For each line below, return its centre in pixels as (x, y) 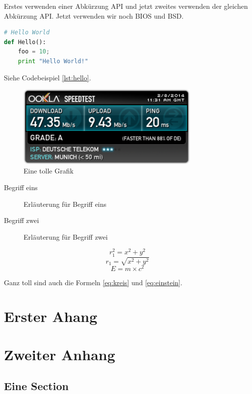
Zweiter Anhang (60, 355)
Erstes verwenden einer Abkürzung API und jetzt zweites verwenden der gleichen (126, 6)
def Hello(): (25, 42)
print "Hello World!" (53, 61)
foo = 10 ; (34, 52)
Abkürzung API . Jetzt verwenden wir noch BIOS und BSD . (94, 15)
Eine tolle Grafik (49, 171)
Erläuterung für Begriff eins (65, 204)
